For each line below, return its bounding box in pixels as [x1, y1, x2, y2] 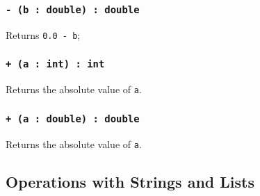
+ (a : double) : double [6, 113, 140, 124]
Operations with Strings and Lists [6, 170, 254, 192]
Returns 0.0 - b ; [6, 27, 81, 42]
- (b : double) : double [6, 3, 140, 15]
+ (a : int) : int [6, 58, 105, 70]
